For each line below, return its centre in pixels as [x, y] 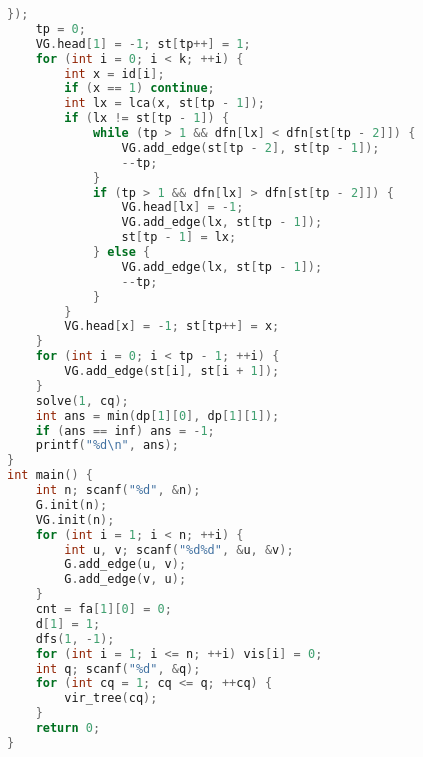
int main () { [50, 475]
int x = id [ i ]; [114, 73]
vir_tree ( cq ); [111, 698]
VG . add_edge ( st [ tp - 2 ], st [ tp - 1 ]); [250, 147]
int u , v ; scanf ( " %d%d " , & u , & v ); [179, 549]
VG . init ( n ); [75, 519]
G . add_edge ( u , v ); [125, 564]
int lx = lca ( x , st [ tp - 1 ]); [164, 103]
